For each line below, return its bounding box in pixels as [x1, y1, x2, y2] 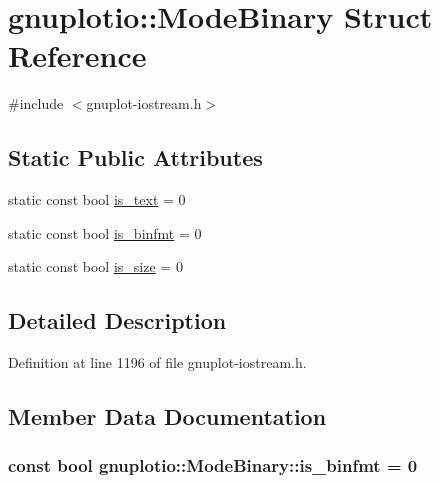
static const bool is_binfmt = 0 [8, 222, 202, 243]
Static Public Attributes [8, 142, 263, 173]
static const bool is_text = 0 [8, 189, 186, 210]
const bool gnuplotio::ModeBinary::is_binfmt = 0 [8, 453, 418, 478]
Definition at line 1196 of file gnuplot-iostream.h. [8, 352, 307, 373]
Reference [8, 35, 147, 76]
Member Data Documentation [8, 401, 327, 432]
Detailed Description [8, 305, 227, 336]
